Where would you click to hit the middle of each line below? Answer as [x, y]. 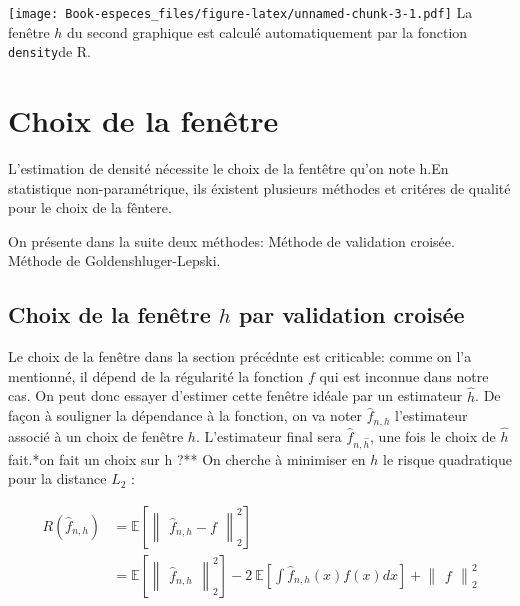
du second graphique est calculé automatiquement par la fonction [267, 31]
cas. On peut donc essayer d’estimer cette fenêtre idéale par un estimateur [235, 395]
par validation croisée [351, 314]
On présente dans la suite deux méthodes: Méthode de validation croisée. [231, 240]
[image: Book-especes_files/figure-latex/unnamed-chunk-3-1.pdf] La [240, 12]
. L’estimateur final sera [268, 435]
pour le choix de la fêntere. [90, 207]
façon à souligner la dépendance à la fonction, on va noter [185, 415]
